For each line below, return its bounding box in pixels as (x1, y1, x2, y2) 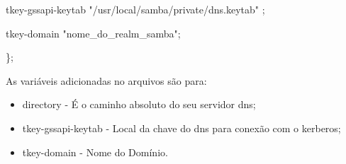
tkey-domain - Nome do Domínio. (22, 144, 168, 159)
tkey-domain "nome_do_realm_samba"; (6, 25, 181, 40)
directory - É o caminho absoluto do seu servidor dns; (22, 97, 256, 112)
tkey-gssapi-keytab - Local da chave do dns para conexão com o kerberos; (22, 120, 341, 135)
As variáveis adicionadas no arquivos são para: (6, 73, 207, 88)
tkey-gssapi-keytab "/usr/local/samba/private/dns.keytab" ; (6, 2, 265, 16)
